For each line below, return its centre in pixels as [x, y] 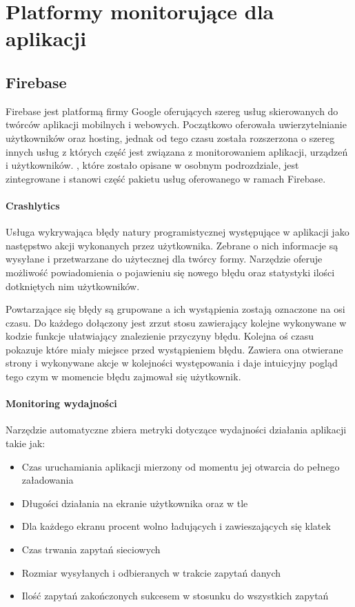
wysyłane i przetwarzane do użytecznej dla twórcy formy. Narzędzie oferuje [164, 259]
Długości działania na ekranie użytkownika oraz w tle [135, 503]
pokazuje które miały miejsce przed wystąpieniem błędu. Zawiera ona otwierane [174, 349]
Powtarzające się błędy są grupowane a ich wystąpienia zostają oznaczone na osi [175, 309]
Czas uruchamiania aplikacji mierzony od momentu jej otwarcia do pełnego [181, 466]
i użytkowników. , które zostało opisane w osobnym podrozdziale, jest [152, 165]
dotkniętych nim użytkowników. [73, 286]
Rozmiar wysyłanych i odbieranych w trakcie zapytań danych [151, 572]
